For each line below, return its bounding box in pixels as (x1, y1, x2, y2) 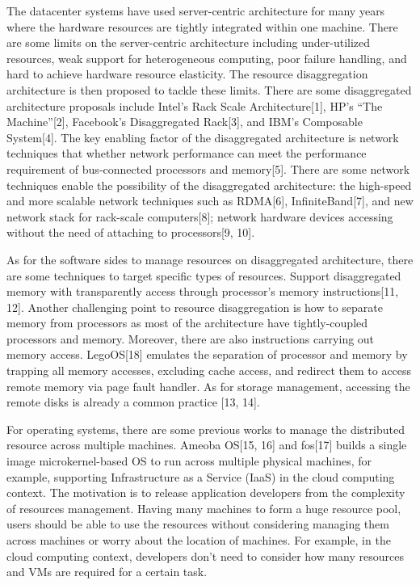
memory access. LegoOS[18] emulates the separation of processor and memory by (6, 346, 408, 363)
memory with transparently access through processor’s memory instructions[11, (6, 283, 399, 300)
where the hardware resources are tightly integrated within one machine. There (6, 18, 398, 35)
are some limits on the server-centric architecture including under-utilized (6, 34, 371, 51)
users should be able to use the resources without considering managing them (6, 516, 389, 532)
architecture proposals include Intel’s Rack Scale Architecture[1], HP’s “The (6, 97, 383, 114)
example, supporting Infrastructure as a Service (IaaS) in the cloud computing (6, 468, 395, 485)
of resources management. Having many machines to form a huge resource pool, (6, 499, 401, 516)
